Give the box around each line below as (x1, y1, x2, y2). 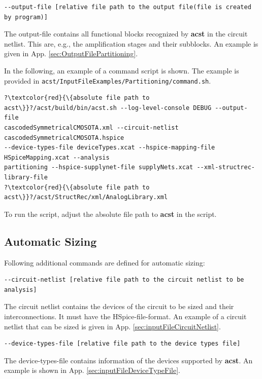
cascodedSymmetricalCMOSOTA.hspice (4, 134, 124, 141)
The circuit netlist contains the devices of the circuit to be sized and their (4, 301, 234, 312)
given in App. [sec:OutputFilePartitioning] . (4, 48, 138, 59)
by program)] (4, 13, 48, 21)
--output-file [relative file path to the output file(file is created (4, 4, 251, 11)
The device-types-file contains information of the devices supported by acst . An (4, 355, 253, 365)
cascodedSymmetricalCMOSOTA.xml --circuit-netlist (4, 124, 179, 131)
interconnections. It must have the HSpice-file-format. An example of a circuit (4, 311, 247, 321)
